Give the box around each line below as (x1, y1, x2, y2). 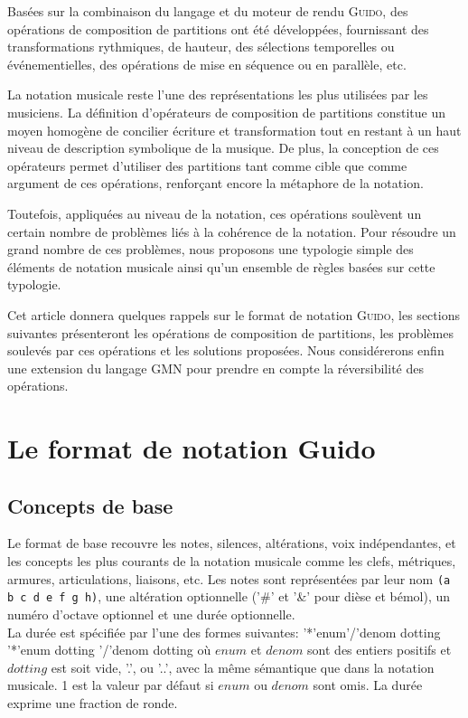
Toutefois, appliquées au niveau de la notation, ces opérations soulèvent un (7, 203, 422, 222)
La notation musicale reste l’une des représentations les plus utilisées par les (7, 85, 428, 104)
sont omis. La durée (313, 675, 423, 694)
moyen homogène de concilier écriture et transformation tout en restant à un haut (7, 120, 462, 139)
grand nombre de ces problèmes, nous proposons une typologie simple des (7, 240, 414, 259)
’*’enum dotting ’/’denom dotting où (7, 640, 211, 659)
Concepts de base (7, 491, 173, 519)
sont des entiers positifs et (307, 640, 452, 659)
